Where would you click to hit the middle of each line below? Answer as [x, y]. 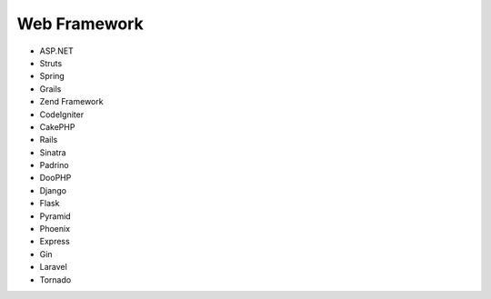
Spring [52, 76]
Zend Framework [71, 102]
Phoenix [55, 229]
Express [55, 242]
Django [53, 190]
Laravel [53, 267]
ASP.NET [57, 51]
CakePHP [57, 126]
